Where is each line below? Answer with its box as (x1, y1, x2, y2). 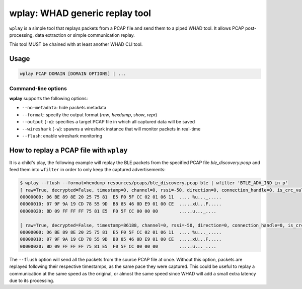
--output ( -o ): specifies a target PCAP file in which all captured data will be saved (22, 119, 195, 125)
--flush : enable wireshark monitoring (22, 133, 103, 139)
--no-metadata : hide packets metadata (22, 105, 107, 111)
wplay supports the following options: (9, 96, 88, 102)
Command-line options (9, 85, 67, 92)
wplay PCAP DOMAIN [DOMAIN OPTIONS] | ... (20, 71, 126, 77)
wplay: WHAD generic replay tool (9, 8, 151, 19)
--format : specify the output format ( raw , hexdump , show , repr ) (22, 111, 158, 118)
